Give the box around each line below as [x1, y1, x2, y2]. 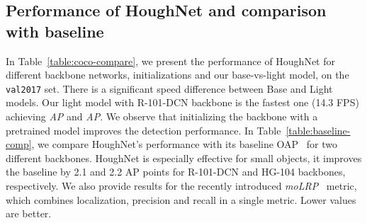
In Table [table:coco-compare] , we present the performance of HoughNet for [6, 53, 335, 68]
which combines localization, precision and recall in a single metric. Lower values [6, 192, 356, 207]
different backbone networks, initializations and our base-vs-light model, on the [6, 67, 349, 82]
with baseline [6, 20, 104, 42]
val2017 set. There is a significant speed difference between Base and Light [6, 81, 333, 96]
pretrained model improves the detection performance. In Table [6, 122, 281, 137]
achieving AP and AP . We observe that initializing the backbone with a [6, 109, 318, 124]
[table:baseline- [286, 122, 351, 137]
